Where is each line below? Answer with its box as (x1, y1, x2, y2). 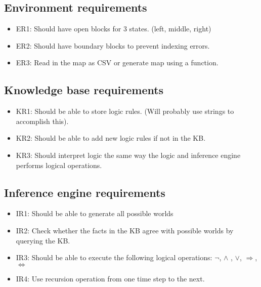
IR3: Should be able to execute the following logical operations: (16, 252, 212, 263)
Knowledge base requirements (4, 82, 164, 98)
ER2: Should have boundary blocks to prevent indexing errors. (16, 40, 210, 51)
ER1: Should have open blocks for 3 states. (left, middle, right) (16, 23, 211, 34)
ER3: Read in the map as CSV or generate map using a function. (16, 57, 219, 68)
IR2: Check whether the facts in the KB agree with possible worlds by (16, 225, 234, 235)
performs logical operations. (16, 159, 102, 170)
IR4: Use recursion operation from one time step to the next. (16, 273, 205, 283)
